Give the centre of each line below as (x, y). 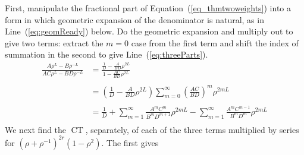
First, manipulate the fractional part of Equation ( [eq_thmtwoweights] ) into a (148, 8)
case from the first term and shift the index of (215, 42)
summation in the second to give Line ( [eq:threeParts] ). (106, 54)
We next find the (36, 129)
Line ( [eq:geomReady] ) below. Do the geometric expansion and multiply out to (149, 31)
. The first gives (130, 142)
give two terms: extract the (54, 42)
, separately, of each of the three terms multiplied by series (192, 129)
